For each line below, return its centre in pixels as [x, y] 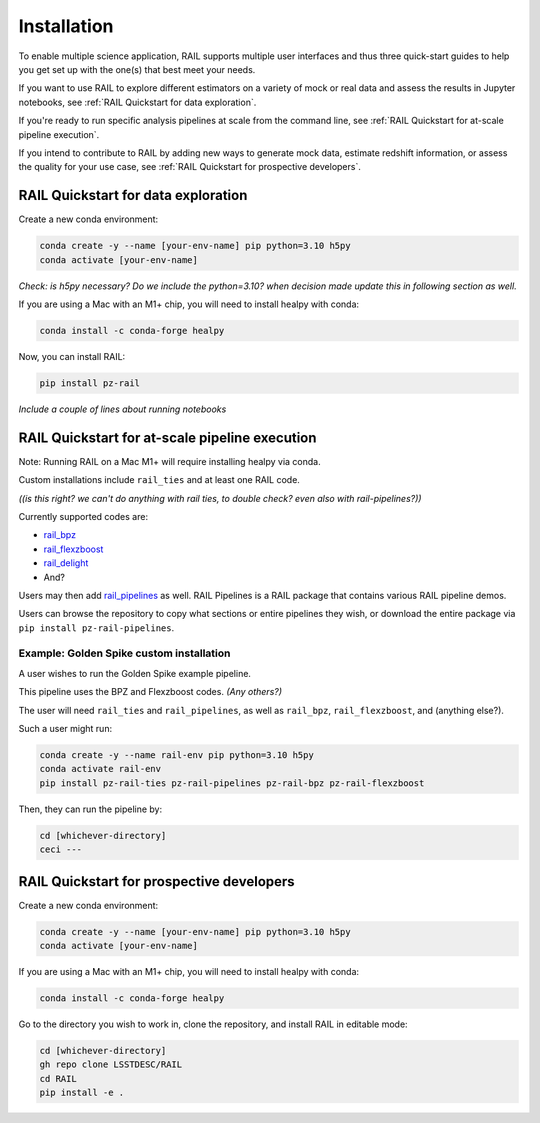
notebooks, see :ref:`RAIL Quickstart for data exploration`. [137, 102]
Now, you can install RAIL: [72, 356]
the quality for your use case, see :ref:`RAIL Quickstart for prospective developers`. [190, 167]
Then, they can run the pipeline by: [90, 809]
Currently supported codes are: [83, 516]
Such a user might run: [65, 728]
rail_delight [66, 563]
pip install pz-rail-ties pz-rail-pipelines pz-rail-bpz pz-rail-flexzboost [232, 783]
